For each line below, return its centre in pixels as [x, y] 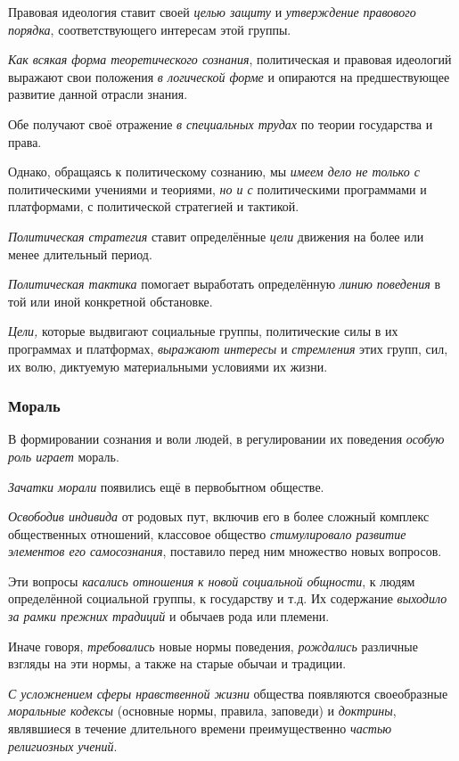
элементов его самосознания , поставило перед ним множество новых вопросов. [225, 551]
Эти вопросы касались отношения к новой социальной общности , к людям [212, 581]
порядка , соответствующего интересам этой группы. [150, 29]
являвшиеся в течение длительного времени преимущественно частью [200, 728]
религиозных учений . [63, 745]
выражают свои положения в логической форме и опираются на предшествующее [229, 76]
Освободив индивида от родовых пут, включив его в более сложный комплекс [219, 516]
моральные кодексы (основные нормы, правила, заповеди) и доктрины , [202, 711]
